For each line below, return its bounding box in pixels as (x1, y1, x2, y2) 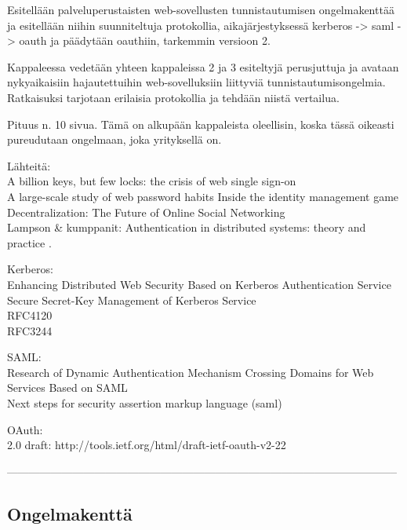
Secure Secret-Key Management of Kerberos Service (7, 291, 256, 308)
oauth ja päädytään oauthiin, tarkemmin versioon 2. (19, 32, 271, 49)
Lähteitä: (7, 157, 51, 174)
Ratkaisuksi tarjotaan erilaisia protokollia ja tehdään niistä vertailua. (7, 89, 340, 105)
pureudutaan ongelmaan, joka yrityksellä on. (7, 131, 222, 148)
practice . (7, 234, 52, 250)
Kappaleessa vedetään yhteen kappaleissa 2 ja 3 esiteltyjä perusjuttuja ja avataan (7, 58, 399, 75)
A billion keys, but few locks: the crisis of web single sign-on (7, 173, 296, 189)
